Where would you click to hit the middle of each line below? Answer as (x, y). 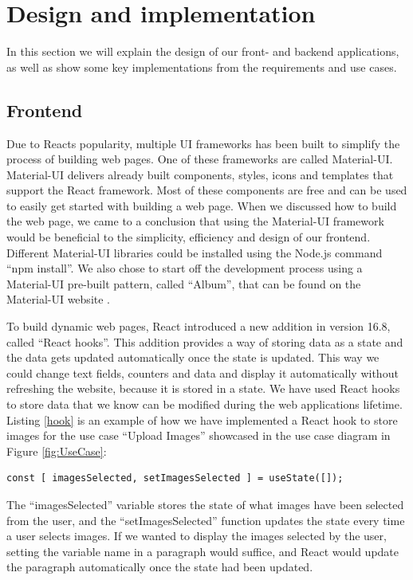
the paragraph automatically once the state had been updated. (160, 567)
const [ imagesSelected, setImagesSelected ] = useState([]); (175, 478)
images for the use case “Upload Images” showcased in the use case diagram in (199, 435)
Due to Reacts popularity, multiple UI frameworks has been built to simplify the (203, 143)
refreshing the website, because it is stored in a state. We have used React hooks (203, 388)
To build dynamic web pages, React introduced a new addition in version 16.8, (199, 326)
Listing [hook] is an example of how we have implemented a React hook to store (202, 419)
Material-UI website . (59, 299)
